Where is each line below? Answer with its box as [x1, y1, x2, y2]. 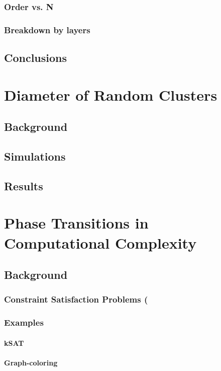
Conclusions [4, 50, 67, 65]
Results [4, 178, 43, 193]
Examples [4, 316, 44, 329]
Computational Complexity [4, 232, 197, 253]
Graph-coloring [4, 357, 58, 367]
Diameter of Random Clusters [4, 84, 217, 105]
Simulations [4, 149, 66, 164]
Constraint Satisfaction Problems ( [4, 293, 148, 306]
